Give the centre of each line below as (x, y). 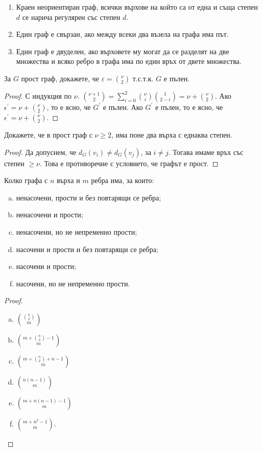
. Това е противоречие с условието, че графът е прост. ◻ (129, 163)
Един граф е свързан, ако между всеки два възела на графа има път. (122, 34)
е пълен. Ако (123, 107)
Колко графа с (26, 180)
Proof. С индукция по (38, 95)
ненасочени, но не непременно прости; (77, 231)
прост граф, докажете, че (60, 78)
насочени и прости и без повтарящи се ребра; (87, 249)
